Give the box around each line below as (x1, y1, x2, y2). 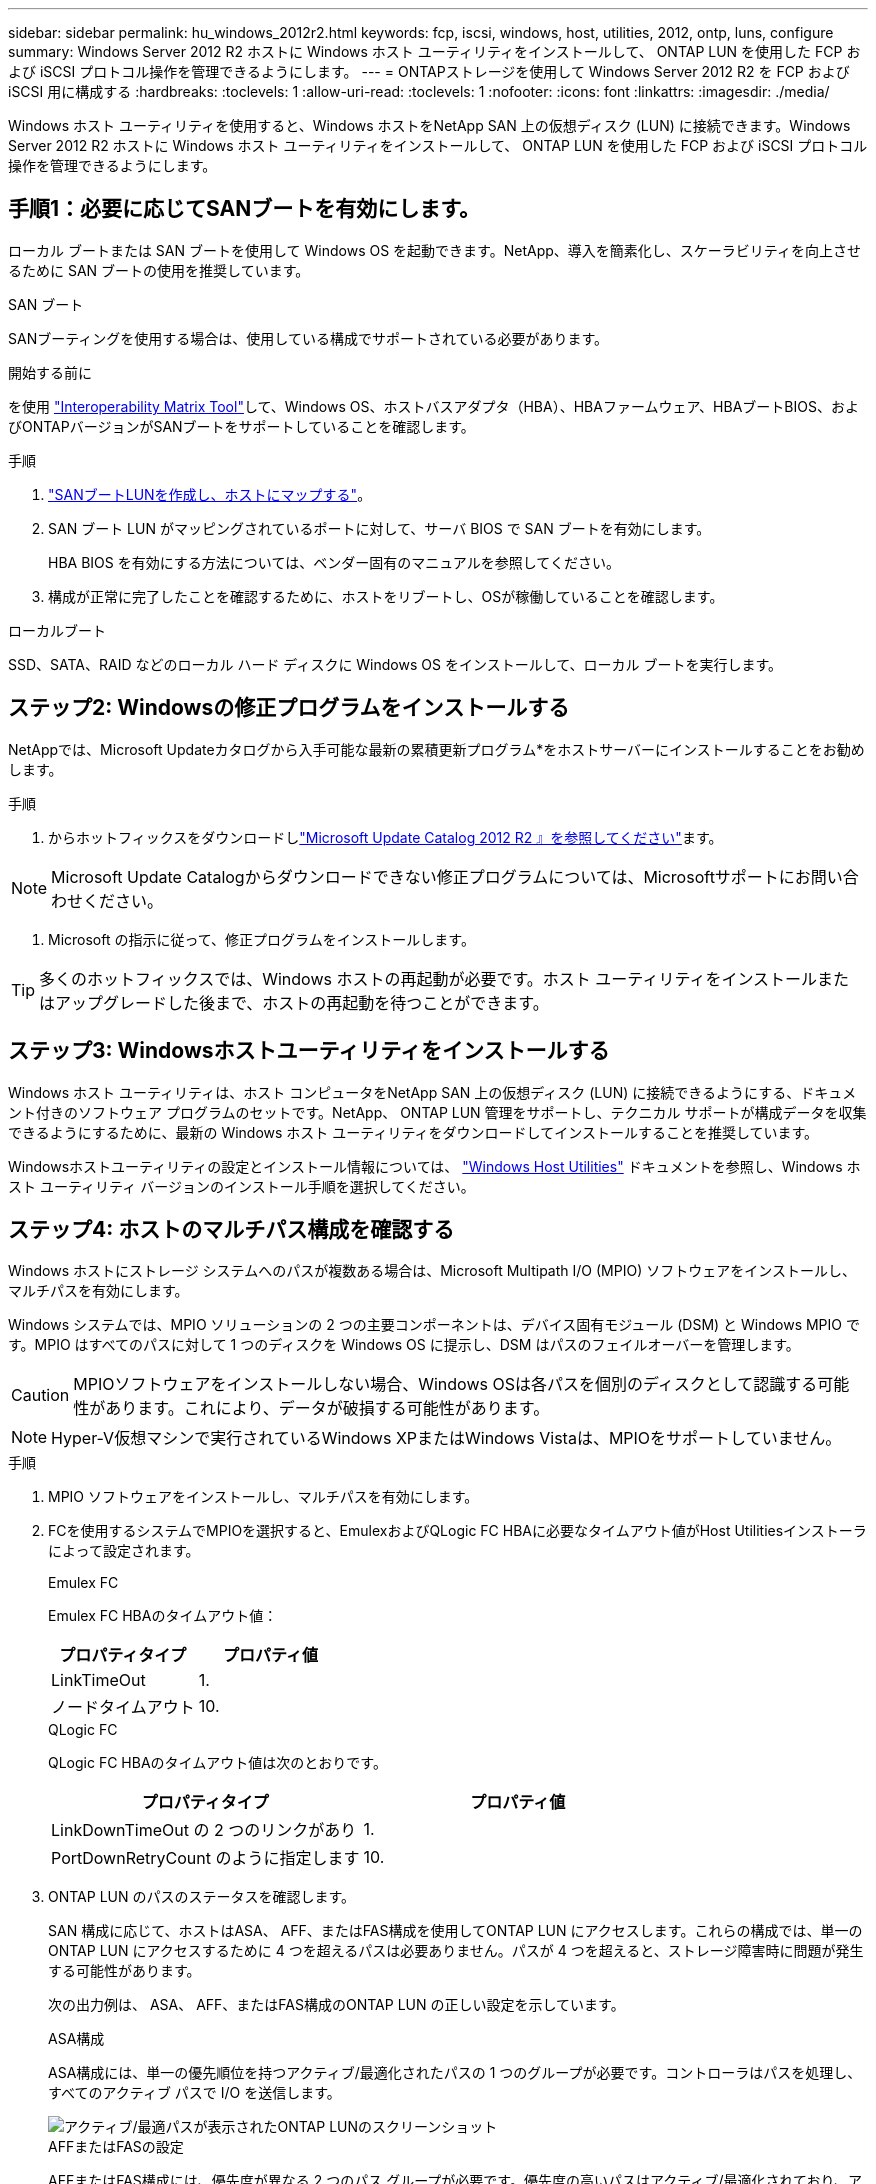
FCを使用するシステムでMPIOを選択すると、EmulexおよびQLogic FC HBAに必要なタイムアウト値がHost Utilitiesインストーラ (48, 1522, 867, 1540)
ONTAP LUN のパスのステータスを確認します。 (48, 1888, 356, 1906)
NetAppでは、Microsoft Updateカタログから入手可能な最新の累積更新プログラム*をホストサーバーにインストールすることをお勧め (8, 740, 865, 758)
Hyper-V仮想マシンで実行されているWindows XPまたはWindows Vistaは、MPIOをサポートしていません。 (51, 1428, 842, 1449)
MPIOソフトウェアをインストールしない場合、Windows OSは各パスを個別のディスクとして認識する (73, 1374, 818, 1395)
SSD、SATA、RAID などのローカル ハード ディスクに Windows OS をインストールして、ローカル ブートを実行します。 (8, 655, 783, 673)
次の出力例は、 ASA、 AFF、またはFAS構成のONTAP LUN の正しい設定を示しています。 (48, 1996, 625, 2014)
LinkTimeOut (51, 1670, 146, 1691)
